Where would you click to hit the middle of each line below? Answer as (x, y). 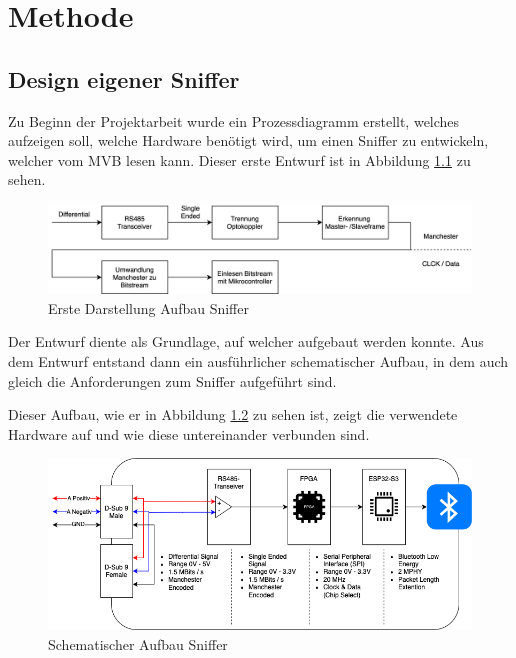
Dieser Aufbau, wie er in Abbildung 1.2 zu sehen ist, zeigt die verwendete (233, 414)
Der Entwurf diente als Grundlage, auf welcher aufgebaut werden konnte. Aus (246, 341)
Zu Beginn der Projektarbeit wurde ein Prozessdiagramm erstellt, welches (234, 120)
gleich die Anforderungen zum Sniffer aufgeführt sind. (172, 380)
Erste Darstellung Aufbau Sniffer (148, 307)
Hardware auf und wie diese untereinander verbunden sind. (189, 433)
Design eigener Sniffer (124, 78)
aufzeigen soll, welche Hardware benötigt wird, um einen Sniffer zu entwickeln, (248, 140)
